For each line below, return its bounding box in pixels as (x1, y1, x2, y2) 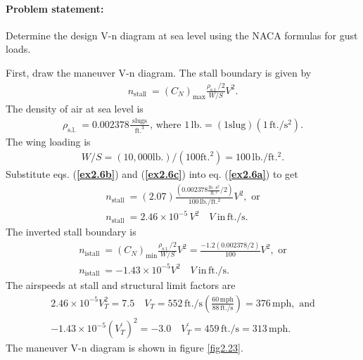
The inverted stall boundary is (6, 224, 136, 239)
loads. (6, 41, 31, 56)
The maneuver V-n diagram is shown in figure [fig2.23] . (6, 340, 243, 355)
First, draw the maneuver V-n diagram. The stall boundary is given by (6, 65, 312, 79)
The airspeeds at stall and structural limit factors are (6, 278, 236, 292)
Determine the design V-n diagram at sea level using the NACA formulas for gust (6, 27, 358, 42)
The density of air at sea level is (6, 101, 144, 116)
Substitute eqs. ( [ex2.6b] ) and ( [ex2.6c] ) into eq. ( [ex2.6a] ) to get (6, 167, 298, 181)
